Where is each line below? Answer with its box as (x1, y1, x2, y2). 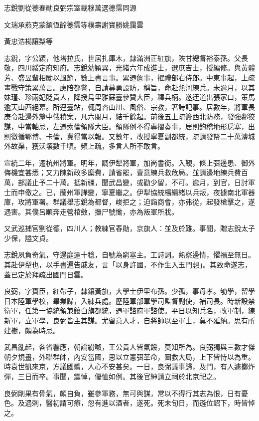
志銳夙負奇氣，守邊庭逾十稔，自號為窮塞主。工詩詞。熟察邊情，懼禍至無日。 (4, 249, 255, 260)
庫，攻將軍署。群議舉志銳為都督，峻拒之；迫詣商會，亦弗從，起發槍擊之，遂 (4, 197, 255, 207)
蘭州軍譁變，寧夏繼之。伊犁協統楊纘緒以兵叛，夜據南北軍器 (59, 187, 255, 197)
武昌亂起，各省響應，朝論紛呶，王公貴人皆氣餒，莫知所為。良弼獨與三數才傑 (4, 342, 255, 352)
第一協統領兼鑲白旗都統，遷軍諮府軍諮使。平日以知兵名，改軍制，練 (31, 305, 255, 316)
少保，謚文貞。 (4, 232, 53, 243)
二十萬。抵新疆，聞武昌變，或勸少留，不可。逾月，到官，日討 (45, 177, 248, 187)
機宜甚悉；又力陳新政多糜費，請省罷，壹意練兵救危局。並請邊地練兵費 (10, 167, 241, 178)
